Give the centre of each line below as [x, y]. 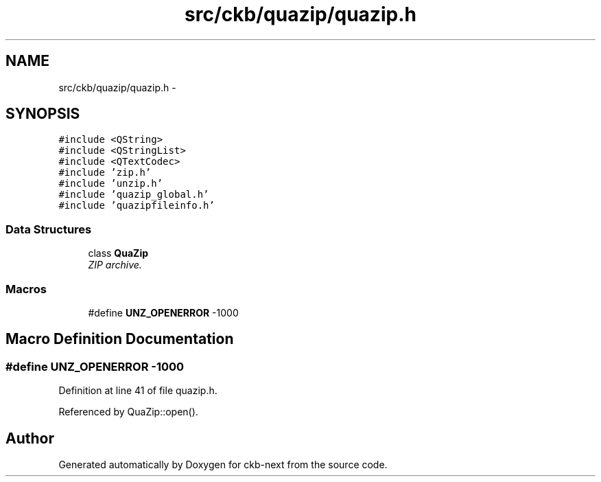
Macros [26, 289]
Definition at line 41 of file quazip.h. [138, 391]
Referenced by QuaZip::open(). [128, 412]
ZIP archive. [115, 265]
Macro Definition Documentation [120, 339]
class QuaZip [118, 253]
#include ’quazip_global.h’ [134, 195]
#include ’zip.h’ [105, 173]
